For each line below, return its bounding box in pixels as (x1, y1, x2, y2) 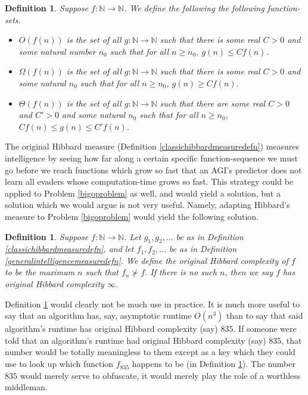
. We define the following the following (124, 2, 265, 14)
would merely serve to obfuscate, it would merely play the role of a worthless (20, 369, 301, 381)
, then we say (225, 266, 273, 278)
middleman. (5, 381, 48, 393)
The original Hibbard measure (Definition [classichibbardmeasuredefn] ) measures (5, 140, 300, 153)
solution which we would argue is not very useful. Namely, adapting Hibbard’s (5, 198, 290, 211)
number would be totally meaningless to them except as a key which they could (5, 346, 295, 358)
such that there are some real (160, 97, 266, 109)
